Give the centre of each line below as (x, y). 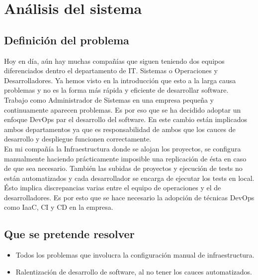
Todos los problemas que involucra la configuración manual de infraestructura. (135, 255)
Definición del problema (67, 40)
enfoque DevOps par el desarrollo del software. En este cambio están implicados (126, 119)
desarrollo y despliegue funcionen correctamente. (78, 139)
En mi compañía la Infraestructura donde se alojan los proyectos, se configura (123, 148)
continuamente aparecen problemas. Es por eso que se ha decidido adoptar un (123, 109)
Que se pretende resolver (69, 234)
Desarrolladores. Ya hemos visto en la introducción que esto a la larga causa (120, 80)
